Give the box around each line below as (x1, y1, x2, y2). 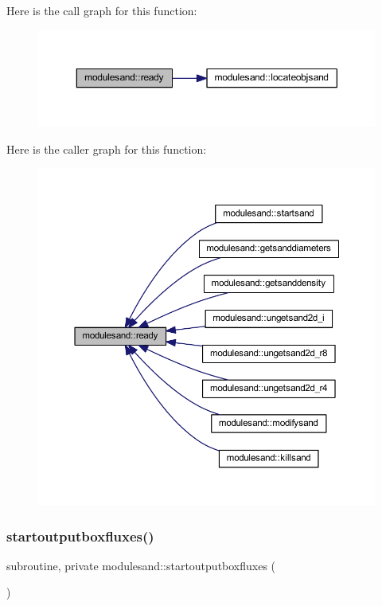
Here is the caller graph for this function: (6, 140, 207, 157)
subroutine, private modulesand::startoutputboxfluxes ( (6, 557, 276, 573)
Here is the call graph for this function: (6, 2, 197, 18)
